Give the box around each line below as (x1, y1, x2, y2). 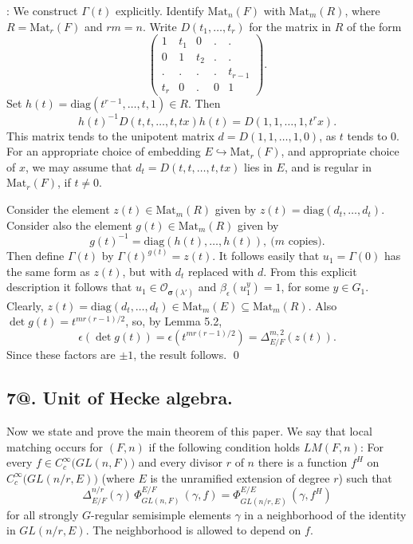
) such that (338, 469, 392, 486)
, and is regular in (284, 158, 372, 175)
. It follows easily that (212, 247, 320, 264)
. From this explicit (263, 262, 357, 279)
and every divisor (138, 454, 222, 471)
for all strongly (6, 506, 79, 522)
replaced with (187, 262, 254, 279)
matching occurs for (6, 438, 104, 455)
